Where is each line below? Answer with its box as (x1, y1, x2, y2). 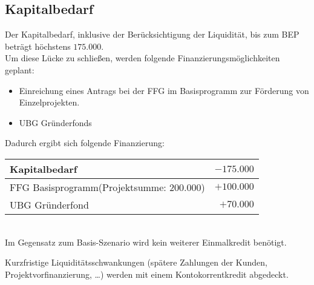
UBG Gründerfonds (19, 116, 92, 129)
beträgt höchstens (5, 39, 71, 52)
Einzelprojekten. (19, 96, 80, 109)
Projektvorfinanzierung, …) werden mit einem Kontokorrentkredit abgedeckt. (5, 267, 289, 280)
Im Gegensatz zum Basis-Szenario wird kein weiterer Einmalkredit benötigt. (5, 235, 287, 248)
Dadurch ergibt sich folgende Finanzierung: (5, 136, 165, 149)
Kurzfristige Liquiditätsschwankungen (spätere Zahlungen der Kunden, (5, 256, 267, 269)
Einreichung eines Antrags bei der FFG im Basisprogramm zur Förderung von (19, 84, 309, 96)
